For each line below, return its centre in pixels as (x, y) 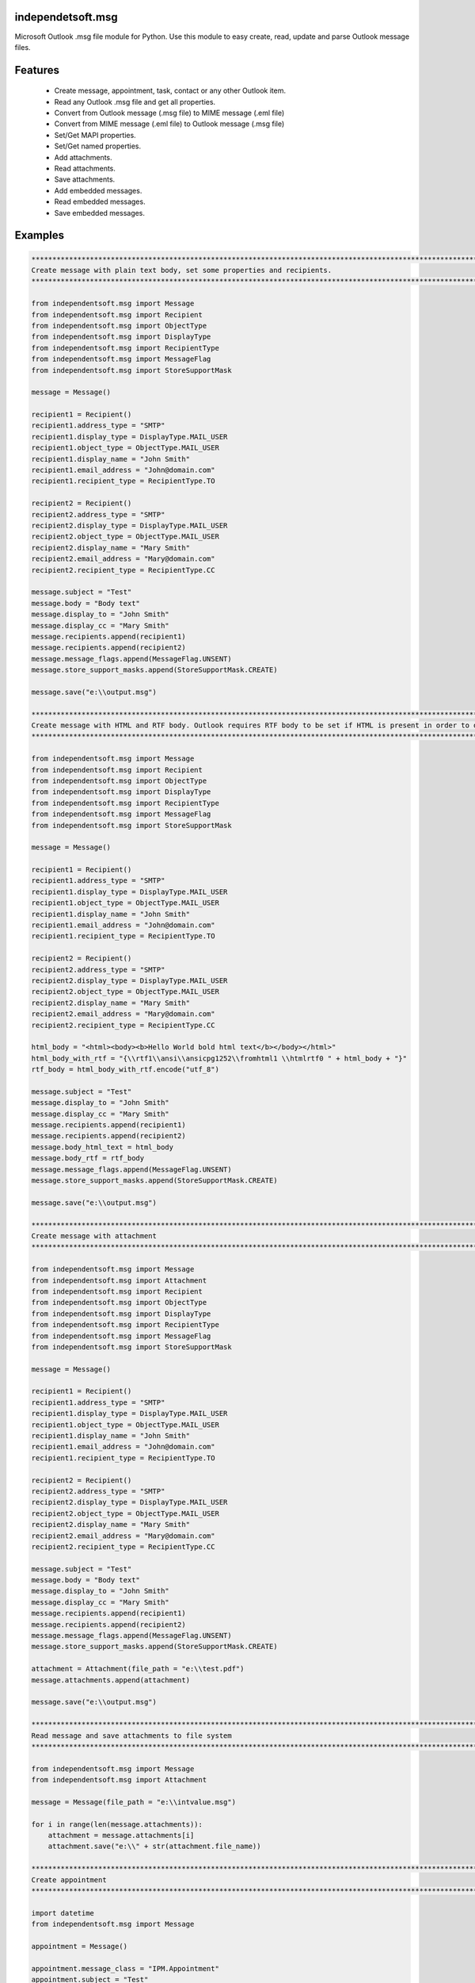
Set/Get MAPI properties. (95, 135)
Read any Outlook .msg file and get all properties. (135, 102)
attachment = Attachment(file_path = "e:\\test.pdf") (138, 1669)
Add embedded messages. (98, 190)
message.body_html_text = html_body (103, 1147)
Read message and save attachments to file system (132, 1736)
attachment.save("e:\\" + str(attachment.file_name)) (154, 1847)
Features (37, 70)
